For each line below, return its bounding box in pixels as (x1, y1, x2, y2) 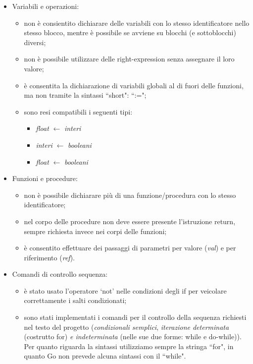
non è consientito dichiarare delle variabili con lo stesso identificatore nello (24, 17, 250, 28)
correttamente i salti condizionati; (24, 295, 127, 305)
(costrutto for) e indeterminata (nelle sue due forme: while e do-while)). (24, 331, 242, 342)
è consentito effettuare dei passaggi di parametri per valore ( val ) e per (24, 243, 236, 253)
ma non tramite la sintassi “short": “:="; (24, 90, 147, 100)
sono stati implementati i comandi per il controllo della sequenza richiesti (24, 312, 247, 322)
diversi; (24, 37, 46, 47)
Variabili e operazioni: (12, 1, 79, 11)
